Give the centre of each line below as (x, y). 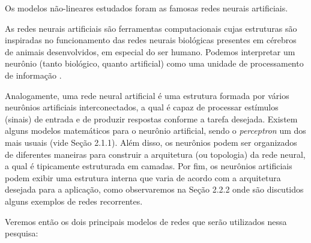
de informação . (33, 75)
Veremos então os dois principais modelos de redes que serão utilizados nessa (146, 221)
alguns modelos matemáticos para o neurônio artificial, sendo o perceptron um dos (155, 130)
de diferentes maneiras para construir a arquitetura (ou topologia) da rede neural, (155, 154)
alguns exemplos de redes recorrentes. (74, 201)
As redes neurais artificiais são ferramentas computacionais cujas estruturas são (151, 28)
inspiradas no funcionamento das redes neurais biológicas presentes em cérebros (151, 40)
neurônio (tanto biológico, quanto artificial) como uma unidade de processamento (154, 63)
